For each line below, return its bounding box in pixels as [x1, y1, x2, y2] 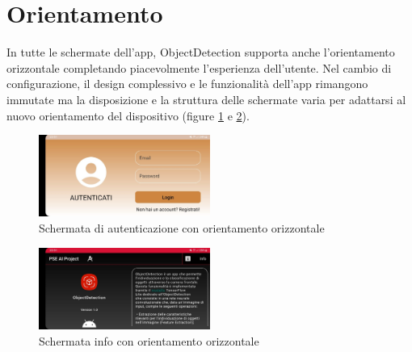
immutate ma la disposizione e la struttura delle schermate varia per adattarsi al [6, 90, 406, 107]
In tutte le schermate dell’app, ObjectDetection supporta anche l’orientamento [6, 44, 395, 61]
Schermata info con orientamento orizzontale [39, 332, 259, 349]
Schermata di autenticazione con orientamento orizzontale [39, 219, 325, 236]
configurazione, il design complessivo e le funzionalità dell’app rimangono [6, 75, 368, 92]
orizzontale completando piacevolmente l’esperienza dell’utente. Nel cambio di [6, 59, 392, 76]
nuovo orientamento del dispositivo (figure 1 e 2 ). [6, 107, 250, 124]
